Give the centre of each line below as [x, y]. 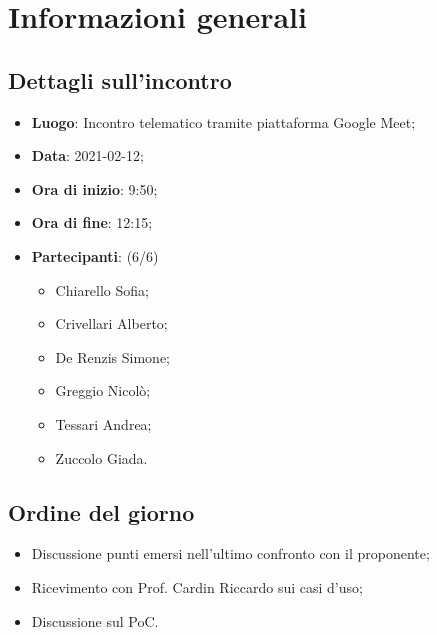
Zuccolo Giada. [101, 457]
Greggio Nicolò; [103, 390]
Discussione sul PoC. [95, 620]
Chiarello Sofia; [102, 289]
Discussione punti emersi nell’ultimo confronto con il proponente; [230, 553]
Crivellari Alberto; [111, 323]
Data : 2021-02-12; [87, 155]
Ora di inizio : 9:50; [94, 188]
